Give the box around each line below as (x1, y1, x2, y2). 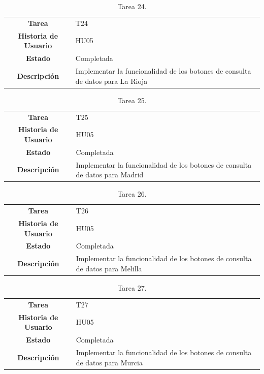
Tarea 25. (117, 95, 147, 105)
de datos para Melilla (76, 263, 142, 273)
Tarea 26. (117, 189, 147, 199)
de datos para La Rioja (75, 75, 148, 86)
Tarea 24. (117, 1, 147, 11)
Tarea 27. (117, 282, 147, 293)
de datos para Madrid (76, 169, 144, 180)
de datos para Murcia (76, 357, 143, 367)
